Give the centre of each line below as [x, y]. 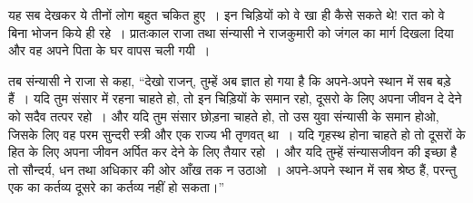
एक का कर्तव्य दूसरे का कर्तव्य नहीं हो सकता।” [116, 187]
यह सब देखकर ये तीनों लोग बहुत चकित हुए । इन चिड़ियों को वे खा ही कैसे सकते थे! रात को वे [227, 14]
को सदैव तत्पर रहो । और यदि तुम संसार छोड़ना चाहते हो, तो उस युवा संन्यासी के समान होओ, [224, 116]
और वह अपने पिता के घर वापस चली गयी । [109, 50]
